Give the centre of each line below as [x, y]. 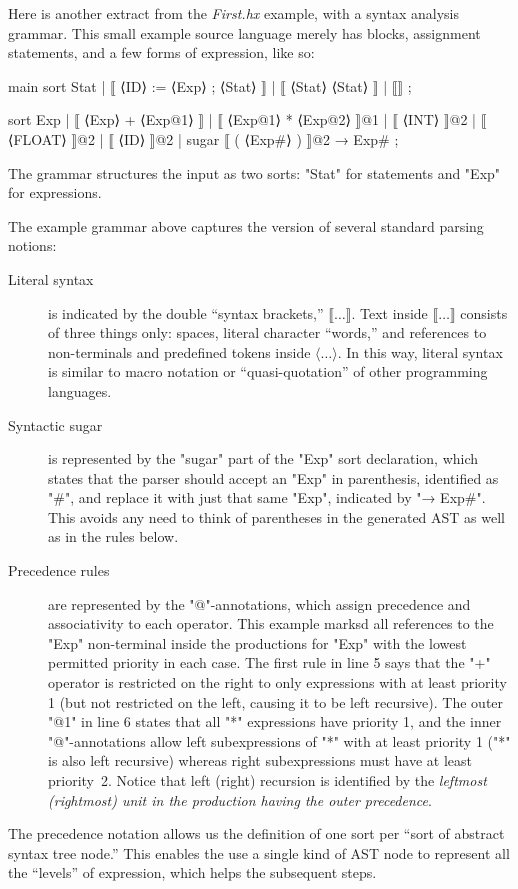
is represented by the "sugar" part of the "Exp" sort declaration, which [263, 458]
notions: [32, 245]
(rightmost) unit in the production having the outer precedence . [240, 799]
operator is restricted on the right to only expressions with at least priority [277, 682]
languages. [80, 390]
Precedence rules [59, 570]
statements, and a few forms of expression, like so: [161, 52]
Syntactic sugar [55, 424]
